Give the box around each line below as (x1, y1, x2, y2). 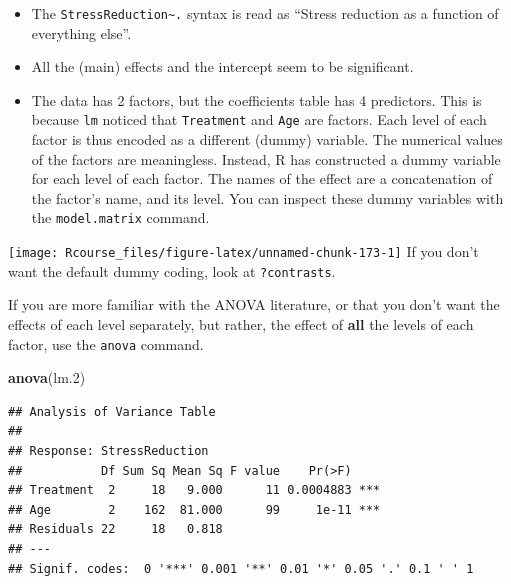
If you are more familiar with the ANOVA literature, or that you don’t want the (8, 294, 500, 315)
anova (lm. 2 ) (8, 367, 86, 388)
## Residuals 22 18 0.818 (8, 522, 223, 537)
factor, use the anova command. (8, 333, 204, 354)
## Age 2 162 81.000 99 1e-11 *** (8, 502, 381, 517)
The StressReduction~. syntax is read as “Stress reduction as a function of (31, 3, 499, 23)
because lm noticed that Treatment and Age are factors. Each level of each (31, 109, 487, 130)
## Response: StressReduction (8, 444, 209, 459)
